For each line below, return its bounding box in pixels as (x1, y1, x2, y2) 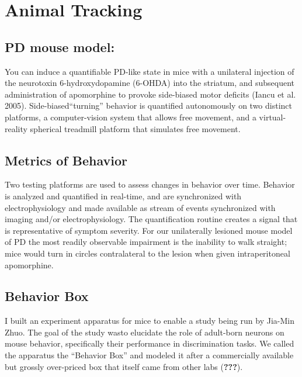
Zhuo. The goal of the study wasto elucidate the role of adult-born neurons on (5, 326, 284, 338)
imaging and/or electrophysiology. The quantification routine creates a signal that (5, 213, 298, 225)
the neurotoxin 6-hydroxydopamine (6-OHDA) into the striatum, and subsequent (5, 77, 295, 89)
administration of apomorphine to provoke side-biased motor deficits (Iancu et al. (5, 88, 296, 100)
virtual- (259, 110, 286, 123)
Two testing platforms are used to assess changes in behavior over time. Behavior (5, 178, 295, 191)
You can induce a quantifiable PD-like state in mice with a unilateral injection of (5, 65, 294, 77)
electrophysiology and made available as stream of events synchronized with (5, 201, 276, 213)
